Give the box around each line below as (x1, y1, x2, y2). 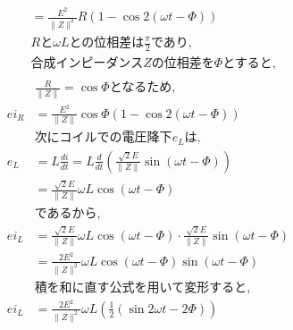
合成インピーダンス (30, 56, 144, 70)
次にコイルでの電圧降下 (34, 131, 172, 145)
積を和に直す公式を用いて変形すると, (34, 281, 251, 294)
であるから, (34, 207, 101, 220)
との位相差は (69, 37, 145, 49)
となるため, (109, 81, 176, 95)
